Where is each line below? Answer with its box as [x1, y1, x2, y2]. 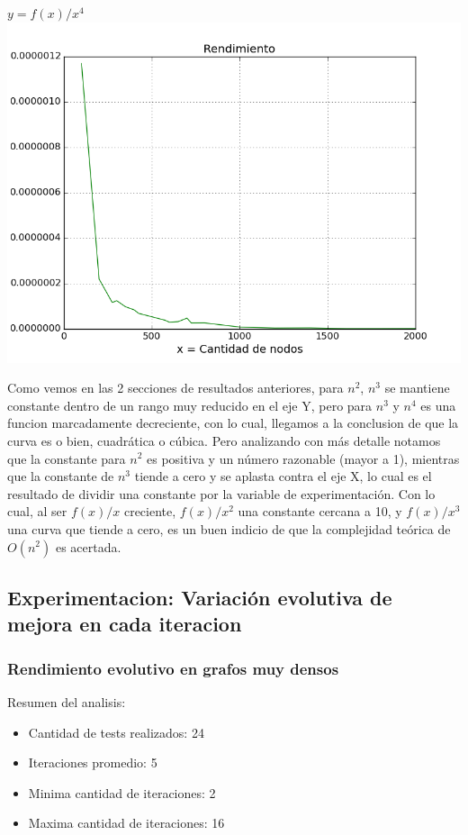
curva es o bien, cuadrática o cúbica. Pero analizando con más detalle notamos [7, 431, 441, 449]
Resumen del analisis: [7, 692, 126, 711]
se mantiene [384, 378, 450, 397]
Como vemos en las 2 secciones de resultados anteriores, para [7, 378, 344, 397]
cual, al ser [7, 502, 67, 521]
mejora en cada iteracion [7, 610, 242, 638]
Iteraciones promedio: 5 [28, 753, 157, 772]
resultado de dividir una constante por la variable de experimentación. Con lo [7, 484, 436, 503]
